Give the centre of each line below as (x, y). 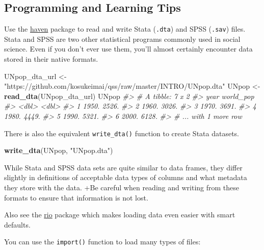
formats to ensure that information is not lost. (76, 197)
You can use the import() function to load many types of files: (102, 242)
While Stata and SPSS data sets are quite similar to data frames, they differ (123, 167)
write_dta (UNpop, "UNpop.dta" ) (59, 150)
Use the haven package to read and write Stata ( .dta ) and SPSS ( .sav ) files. (125, 29)
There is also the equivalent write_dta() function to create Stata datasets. (122, 133)
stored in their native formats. (51, 59)
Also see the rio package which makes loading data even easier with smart (120, 215)
